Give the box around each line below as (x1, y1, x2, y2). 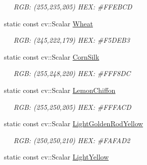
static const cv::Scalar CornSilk (4, 51, 99, 62)
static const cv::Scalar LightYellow (4, 152, 109, 162)
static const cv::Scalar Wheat (4, 18, 93, 28)
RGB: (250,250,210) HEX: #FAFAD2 (13, 135, 130, 145)
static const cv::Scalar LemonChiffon (4, 84, 116, 95)
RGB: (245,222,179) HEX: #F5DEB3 (13, 35, 130, 45)
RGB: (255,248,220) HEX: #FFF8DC (13, 68, 131, 79)
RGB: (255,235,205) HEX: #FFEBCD (13, 1, 132, 11)
